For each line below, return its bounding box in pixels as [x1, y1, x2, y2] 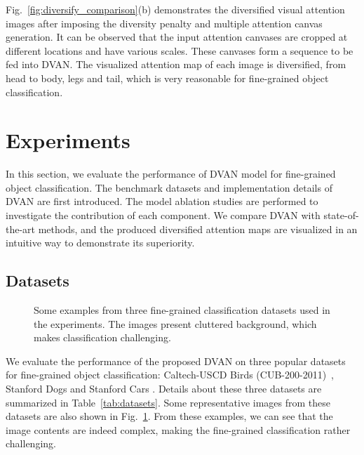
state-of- [323, 208, 359, 223]
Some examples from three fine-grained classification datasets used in [34, 303, 330, 317]
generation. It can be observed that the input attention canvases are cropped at [6, 29, 348, 44]
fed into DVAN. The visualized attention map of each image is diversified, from [6, 57, 346, 72]
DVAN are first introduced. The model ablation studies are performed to [6, 194, 318, 209]
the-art [6, 221, 36, 236]
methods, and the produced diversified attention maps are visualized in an [38, 221, 358, 236]
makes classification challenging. [34, 330, 171, 345]
